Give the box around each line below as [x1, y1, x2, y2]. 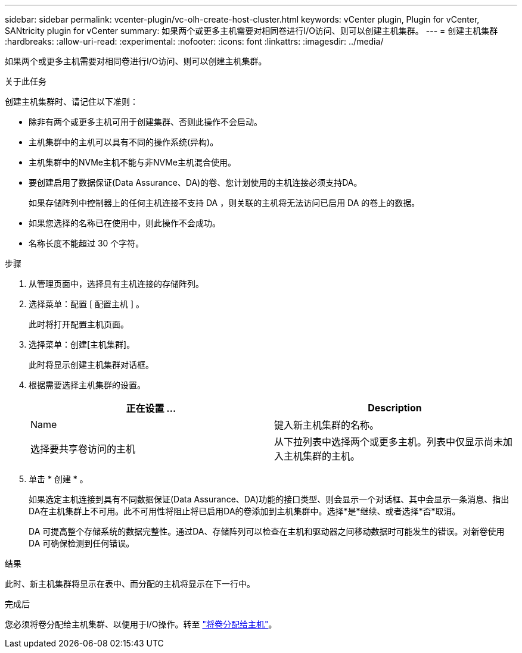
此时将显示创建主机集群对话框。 [29, 360, 154, 370]
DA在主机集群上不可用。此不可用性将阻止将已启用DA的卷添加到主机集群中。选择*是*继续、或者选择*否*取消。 [29, 506, 461, 516]
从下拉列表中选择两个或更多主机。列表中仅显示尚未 [274, 436, 504, 448]
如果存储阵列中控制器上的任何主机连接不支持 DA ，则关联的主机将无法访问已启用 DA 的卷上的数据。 [29, 198, 420, 208]
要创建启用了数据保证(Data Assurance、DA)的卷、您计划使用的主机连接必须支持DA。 [29, 177, 362, 188]
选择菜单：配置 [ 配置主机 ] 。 [29, 299, 144, 309]
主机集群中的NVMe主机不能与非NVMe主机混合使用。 [29, 157, 237, 167]
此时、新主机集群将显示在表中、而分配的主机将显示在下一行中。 [5, 579, 255, 589]
